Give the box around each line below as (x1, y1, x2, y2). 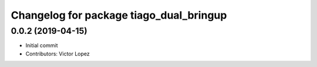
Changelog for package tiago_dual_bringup (11, 9, 227, 22)
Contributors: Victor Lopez (25, 50, 90, 57)
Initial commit (25, 42, 58, 49)
